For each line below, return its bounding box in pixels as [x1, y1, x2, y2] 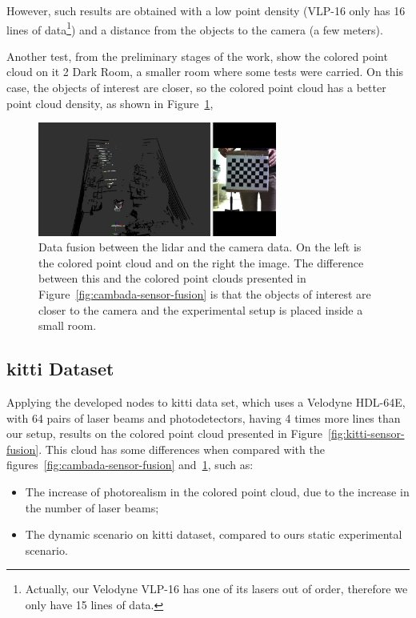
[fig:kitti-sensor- [328, 425, 405, 442]
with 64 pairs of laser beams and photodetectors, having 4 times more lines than [6, 409, 401, 426]
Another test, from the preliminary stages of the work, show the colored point [6, 47, 388, 64]
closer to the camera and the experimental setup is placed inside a [38, 301, 363, 318]
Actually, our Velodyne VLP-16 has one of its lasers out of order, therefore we [25, 580, 408, 597]
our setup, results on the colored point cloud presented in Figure [6, 425, 323, 442]
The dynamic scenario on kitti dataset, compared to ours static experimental [25, 526, 402, 543]
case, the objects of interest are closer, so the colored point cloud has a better [6, 79, 386, 96]
